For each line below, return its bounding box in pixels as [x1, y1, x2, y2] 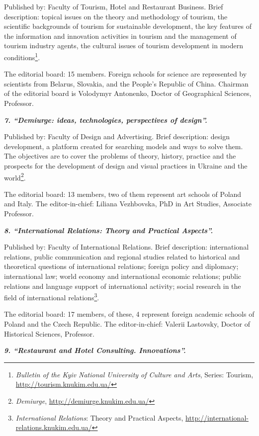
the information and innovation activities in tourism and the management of [4, 30, 237, 41]
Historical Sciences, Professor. [4, 328, 94, 339]
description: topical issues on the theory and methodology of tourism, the [4, 11, 228, 21]
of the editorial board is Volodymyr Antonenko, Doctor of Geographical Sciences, [4, 88, 252, 98]
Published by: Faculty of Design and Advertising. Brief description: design [4, 131, 230, 142]
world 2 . [4, 171, 26, 182]
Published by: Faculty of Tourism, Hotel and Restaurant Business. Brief [4, 1, 223, 11]
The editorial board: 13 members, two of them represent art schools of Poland [4, 188, 242, 199]
